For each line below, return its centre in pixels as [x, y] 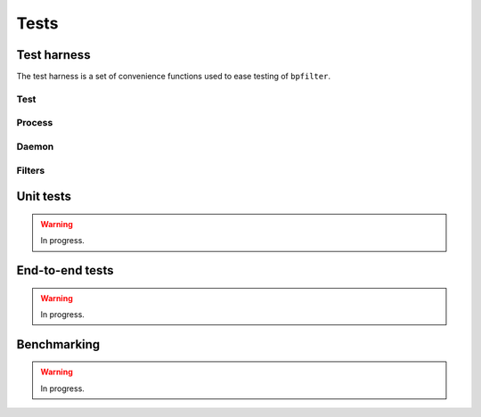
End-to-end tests [65, 270]
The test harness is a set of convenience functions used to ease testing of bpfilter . [174, 77]
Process [35, 123]
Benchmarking [58, 344]
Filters [31, 170]
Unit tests [44, 196]
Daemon [35, 146]
